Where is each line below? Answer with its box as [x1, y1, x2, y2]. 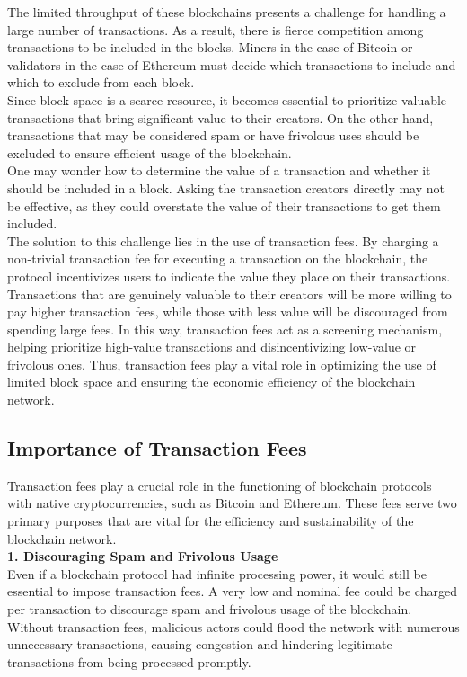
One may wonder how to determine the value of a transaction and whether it [7, 161, 431, 180]
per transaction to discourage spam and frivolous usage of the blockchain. [7, 600, 412, 619]
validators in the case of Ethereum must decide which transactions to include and [7, 55, 456, 74]
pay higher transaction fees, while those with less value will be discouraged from [7, 302, 448, 321]
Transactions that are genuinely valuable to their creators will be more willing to [7, 284, 452, 303]
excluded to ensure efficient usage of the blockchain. [7, 143, 292, 162]
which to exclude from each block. [7, 73, 195, 92]
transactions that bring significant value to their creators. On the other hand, [7, 108, 434, 127]
